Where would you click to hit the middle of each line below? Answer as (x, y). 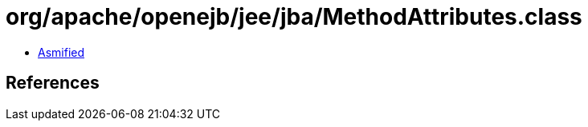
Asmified (61, 52)
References (53, 83)
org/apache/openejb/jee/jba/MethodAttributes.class (294, 17)
